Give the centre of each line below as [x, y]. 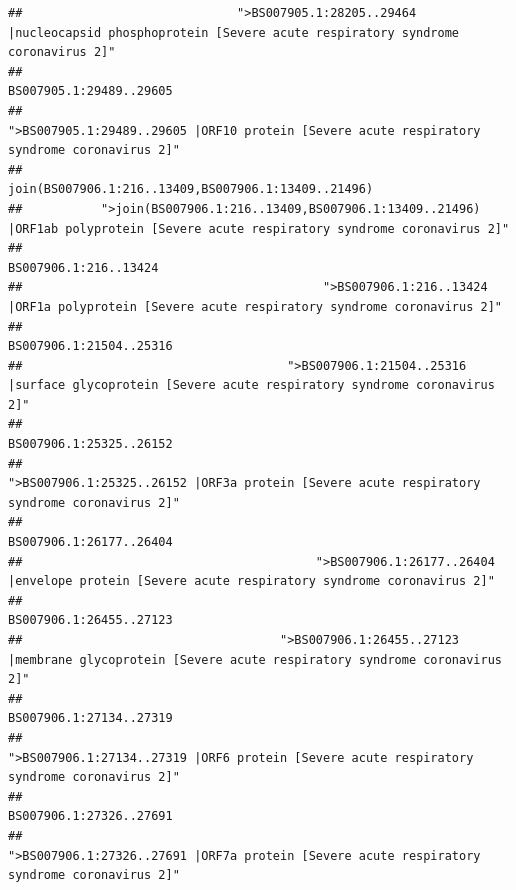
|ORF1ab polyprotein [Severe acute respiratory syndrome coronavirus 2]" [259, 228]
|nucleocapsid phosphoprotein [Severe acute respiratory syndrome [234, 32]
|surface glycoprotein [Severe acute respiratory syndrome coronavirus [251, 385]
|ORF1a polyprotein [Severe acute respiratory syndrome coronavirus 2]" [255, 306]
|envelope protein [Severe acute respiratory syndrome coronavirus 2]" [251, 581]
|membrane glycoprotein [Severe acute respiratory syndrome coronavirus [255, 659]
